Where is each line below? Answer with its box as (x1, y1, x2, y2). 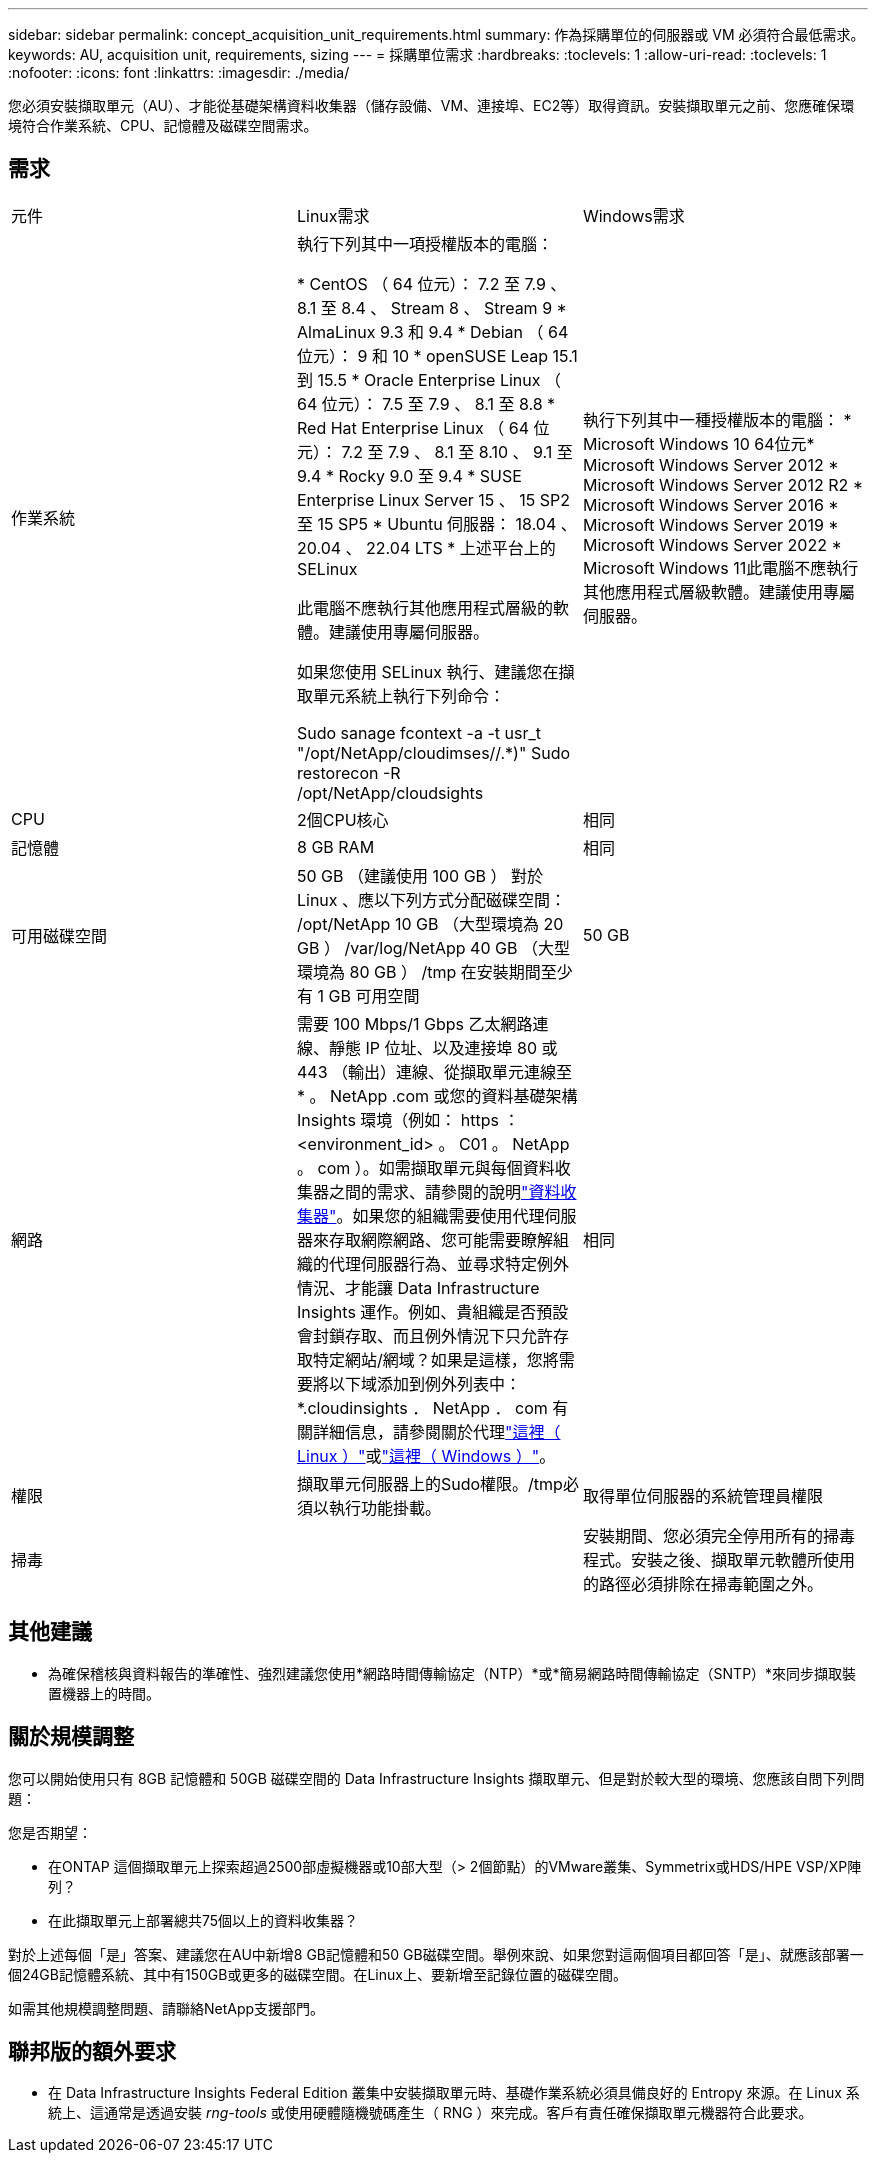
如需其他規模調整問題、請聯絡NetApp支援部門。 (8, 1999, 325, 2017)
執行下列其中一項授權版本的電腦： (296, 233, 553, 254)
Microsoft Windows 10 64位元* (582, 433, 815, 454)
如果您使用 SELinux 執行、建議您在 (296, 661, 559, 682)
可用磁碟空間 (11, 925, 108, 946)
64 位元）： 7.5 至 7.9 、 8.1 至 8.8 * (296, 393, 556, 414)
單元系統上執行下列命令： (312, 685, 505, 706)
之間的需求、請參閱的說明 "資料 (328, 1181, 561, 1202)
